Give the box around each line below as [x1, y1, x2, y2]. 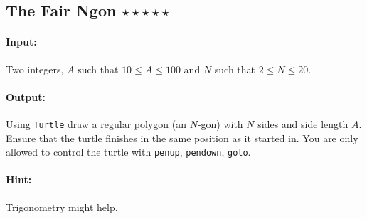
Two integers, [6, 61, 64, 76]
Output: [6, 89, 46, 104]
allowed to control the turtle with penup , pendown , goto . [6, 144, 251, 159]
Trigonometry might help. [6, 199, 118, 214]
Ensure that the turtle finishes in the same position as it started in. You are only [6, 130, 358, 145]
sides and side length [257, 116, 349, 131]
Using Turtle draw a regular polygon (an [6, 116, 186, 131]
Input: [6, 34, 37, 49]
